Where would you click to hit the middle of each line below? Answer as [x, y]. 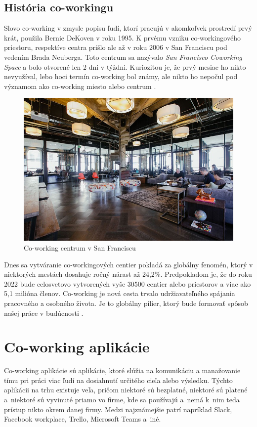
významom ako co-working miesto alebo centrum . [80, 86]
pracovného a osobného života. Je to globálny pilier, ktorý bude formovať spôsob [126, 303]
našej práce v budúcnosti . [44, 313]
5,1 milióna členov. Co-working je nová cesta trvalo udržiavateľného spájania [120, 293]
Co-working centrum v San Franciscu [80, 247]
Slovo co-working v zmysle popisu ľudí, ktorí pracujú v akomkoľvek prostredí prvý [128, 28]
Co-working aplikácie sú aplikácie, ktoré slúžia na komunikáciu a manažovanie [122, 370]
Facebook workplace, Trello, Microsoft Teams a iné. [83, 419]
